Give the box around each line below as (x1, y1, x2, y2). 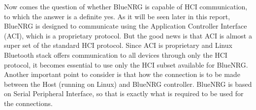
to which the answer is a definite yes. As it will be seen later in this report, (4, 11, 230, 21)
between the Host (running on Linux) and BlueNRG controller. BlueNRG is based (4, 78, 252, 89)
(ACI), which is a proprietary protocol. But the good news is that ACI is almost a (4, 30, 252, 40)
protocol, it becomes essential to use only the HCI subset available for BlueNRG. (4, 59, 248, 70)
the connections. (4, 98, 53, 108)
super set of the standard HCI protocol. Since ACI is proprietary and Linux (4, 40, 232, 50)
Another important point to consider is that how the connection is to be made (4, 69, 240, 79)
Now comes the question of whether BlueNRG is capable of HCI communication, (4, 1, 248, 11)
